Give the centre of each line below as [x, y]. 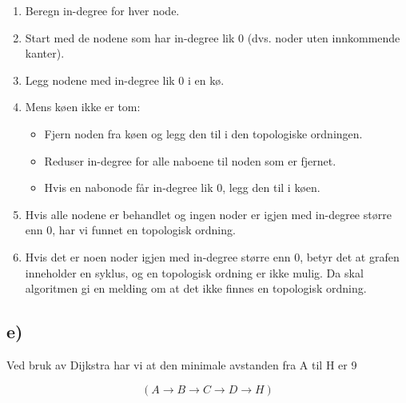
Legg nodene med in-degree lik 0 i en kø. [125, 80]
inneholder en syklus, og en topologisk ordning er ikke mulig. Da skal [194, 272]
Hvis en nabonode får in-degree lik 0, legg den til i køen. [182, 188]
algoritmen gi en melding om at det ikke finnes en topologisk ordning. [196, 288]
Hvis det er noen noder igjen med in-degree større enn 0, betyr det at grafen [212, 256]
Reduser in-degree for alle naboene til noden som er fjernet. [190, 160]
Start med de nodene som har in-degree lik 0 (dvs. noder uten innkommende [213, 37]
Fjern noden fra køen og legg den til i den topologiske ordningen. [203, 133]
